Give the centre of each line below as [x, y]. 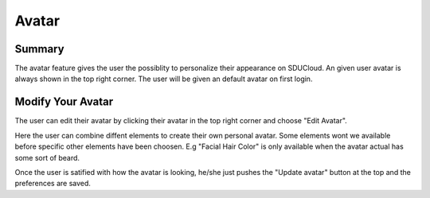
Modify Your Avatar [64, 102]
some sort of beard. [47, 157]
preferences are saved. [53, 184]
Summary [39, 49]
